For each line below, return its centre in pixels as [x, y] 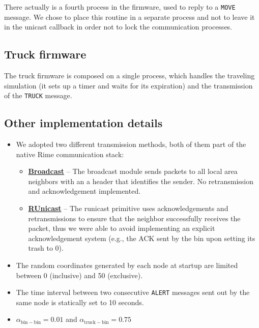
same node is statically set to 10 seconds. [80, 302]
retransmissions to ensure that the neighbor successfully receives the [134, 218]
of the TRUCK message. [38, 95]
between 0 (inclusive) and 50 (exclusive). [79, 275]
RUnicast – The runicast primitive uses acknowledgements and [128, 208]
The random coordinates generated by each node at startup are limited [127, 265]
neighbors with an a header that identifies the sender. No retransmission [141, 181]
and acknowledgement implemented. [84, 191]
